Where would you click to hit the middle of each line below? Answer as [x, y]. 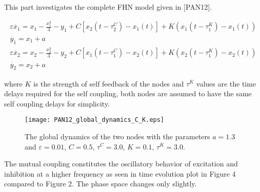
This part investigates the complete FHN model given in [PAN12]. [108, 7]
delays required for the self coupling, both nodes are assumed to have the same [128, 93]
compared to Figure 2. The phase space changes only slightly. [101, 184]
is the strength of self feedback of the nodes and [109, 83]
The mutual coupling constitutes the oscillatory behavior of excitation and [121, 164]
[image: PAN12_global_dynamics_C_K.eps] [95, 120]
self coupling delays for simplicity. [57, 103]
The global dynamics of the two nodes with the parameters [117, 136]
